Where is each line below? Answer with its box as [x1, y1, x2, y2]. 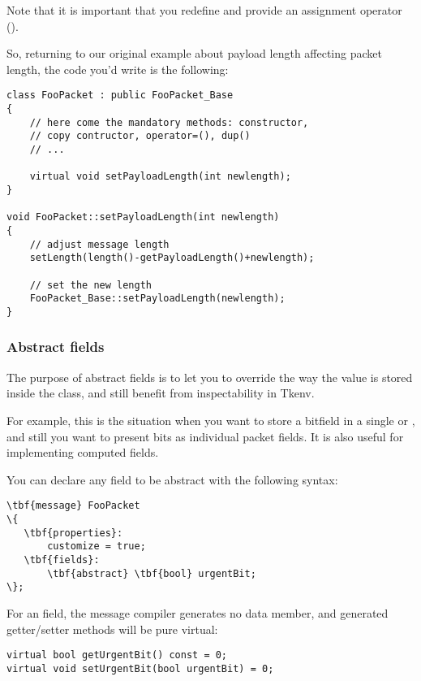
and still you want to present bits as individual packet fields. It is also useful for [6, 427, 404, 445]
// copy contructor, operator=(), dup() [29, 130, 251, 142]
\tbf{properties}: [24, 527, 123, 539]
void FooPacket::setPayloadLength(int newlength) [6, 211, 280, 223]
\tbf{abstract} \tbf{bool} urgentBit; [47, 567, 256, 579]
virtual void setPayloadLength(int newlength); [29, 171, 291, 183]
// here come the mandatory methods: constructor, [29, 116, 309, 128]
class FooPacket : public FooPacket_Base [6, 89, 234, 102]
